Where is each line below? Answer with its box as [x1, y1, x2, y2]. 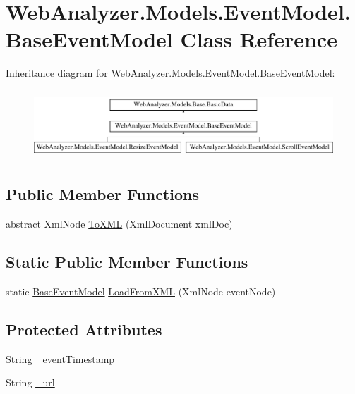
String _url [6, 375, 55, 390]
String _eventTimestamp [6, 351, 115, 366]
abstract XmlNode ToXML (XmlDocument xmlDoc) [6, 216, 233, 230]
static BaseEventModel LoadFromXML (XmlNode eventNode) [6, 283, 276, 298]
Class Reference [180, 25, 337, 54]
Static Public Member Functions [6, 250, 248, 272]
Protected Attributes [6, 318, 162, 340]
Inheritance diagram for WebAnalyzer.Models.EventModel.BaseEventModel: [6, 66, 335, 80]
